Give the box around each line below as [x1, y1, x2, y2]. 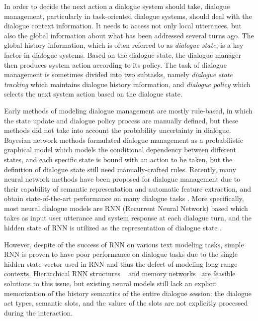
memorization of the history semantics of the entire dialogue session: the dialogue [4, 288, 252, 298]
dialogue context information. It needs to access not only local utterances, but [4, 20, 242, 31]
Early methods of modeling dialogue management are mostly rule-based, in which [4, 105, 253, 115]
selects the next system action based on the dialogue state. [4, 89, 182, 99]
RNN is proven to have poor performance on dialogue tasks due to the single [4, 249, 238, 259]
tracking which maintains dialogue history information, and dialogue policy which [4, 79, 251, 89]
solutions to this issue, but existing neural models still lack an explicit [4, 278, 217, 289]
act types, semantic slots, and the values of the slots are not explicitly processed [4, 298, 248, 308]
